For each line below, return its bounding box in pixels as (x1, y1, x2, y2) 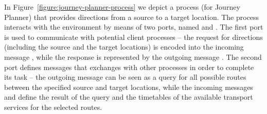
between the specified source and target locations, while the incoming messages (4, 81, 253, 92)
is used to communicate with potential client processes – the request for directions (4, 31, 263, 42)
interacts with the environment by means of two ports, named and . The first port (4, 21, 263, 32)
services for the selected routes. (4, 101, 102, 112)
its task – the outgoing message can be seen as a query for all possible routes (4, 72, 246, 82)
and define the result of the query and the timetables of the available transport (4, 92, 253, 102)
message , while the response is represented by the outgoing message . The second (4, 51, 262, 62)
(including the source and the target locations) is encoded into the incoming (4, 41, 244, 52)
